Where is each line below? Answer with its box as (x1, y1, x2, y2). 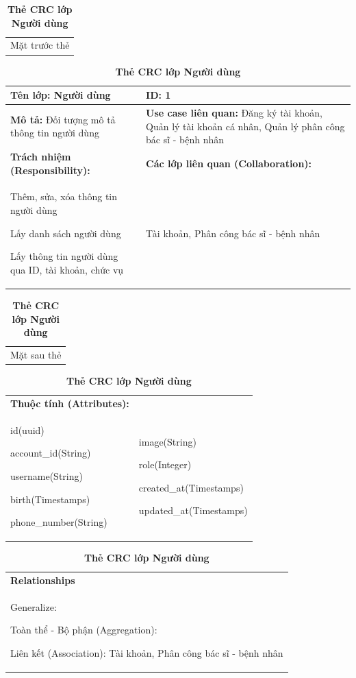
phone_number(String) (10, 515, 107, 529)
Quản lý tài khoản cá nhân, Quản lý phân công (146, 119, 345, 133)
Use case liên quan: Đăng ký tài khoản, (146, 105, 323, 119)
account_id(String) (10, 446, 91, 460)
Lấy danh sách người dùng (10, 226, 121, 240)
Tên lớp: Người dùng (10, 88, 111, 102)
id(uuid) (10, 422, 44, 437)
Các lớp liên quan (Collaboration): (146, 156, 312, 170)
